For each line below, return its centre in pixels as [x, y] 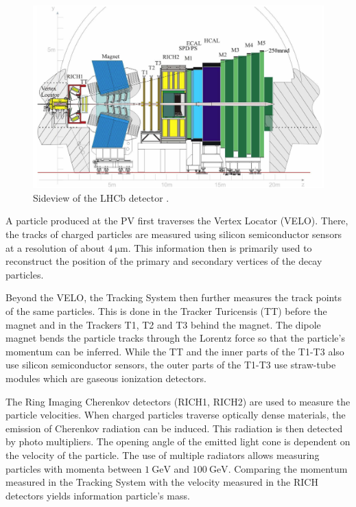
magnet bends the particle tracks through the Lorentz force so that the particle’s [175, 338]
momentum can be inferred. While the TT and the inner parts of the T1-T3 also [175, 351]
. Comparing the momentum [288, 468]
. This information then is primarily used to [220, 247]
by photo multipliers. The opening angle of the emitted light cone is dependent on [178, 441]
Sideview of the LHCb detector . [101, 197]
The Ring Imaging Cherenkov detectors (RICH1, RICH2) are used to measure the [178, 401]
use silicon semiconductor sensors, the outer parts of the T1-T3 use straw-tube [171, 365]
